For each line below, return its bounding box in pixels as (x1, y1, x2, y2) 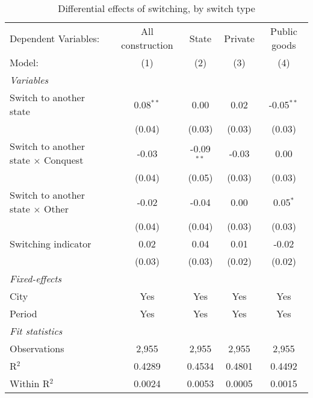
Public (270, 24, 297, 38)
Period (10, 306, 37, 320)
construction (121, 38, 173, 52)
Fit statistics (10, 324, 63, 338)
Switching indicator (10, 237, 91, 250)
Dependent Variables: (10, 31, 100, 45)
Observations (10, 341, 64, 355)
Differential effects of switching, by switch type (58, 1, 255, 15)
